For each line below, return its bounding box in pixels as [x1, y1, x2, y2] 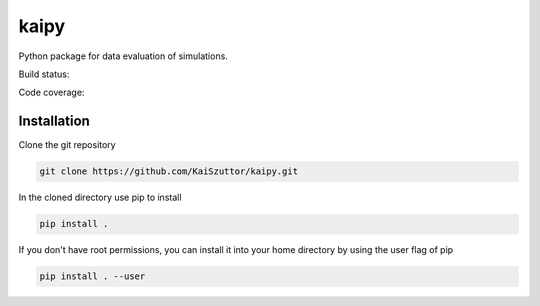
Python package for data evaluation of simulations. [18, 50, 229, 62]
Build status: [18, 68, 70, 80]
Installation [18, 113, 90, 130]
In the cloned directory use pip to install [18, 191, 182, 204]
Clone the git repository [18, 139, 116, 151]
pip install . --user [39, 271, 146, 282]
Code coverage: [18, 86, 85, 99]
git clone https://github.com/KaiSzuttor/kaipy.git [39, 166, 299, 177]
